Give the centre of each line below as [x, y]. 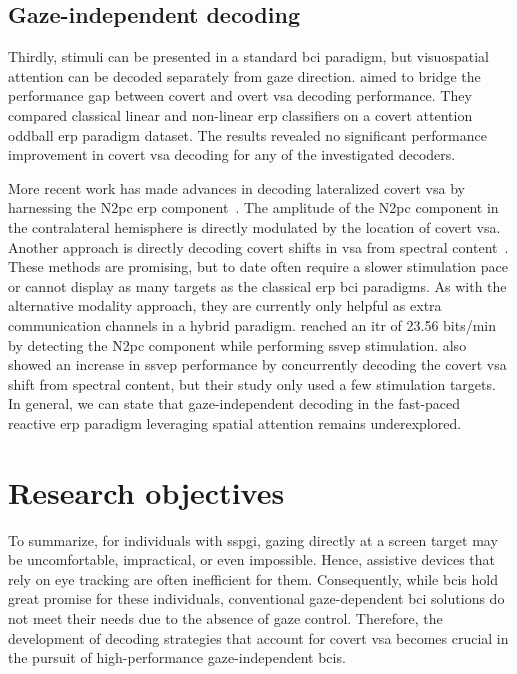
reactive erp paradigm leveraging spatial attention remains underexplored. [235, 422]
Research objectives [146, 491]
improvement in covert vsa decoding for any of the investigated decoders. [232, 154]
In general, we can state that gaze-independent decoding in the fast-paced [234, 403]
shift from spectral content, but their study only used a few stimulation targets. [252, 383]
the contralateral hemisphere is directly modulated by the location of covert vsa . [254, 226]
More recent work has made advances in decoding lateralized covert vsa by [236, 187]
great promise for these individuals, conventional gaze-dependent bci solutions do [256, 598]
